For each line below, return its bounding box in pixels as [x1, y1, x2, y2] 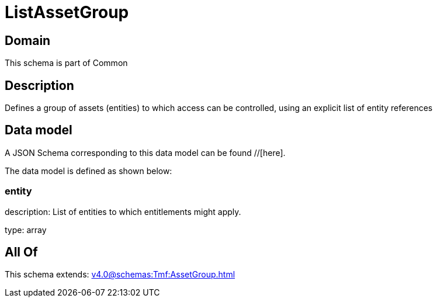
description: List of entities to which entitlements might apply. [5, 206, 241, 217]
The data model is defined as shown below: [5, 165, 172, 176]
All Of [5, 245, 38, 260]
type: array [5, 224, 47, 235]
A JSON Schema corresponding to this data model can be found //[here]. [5, 147, 286, 158]
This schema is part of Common [5, 58, 128, 68]
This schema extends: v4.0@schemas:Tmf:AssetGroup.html [5, 269, 235, 280]
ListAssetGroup [5, 2, 129, 22]
